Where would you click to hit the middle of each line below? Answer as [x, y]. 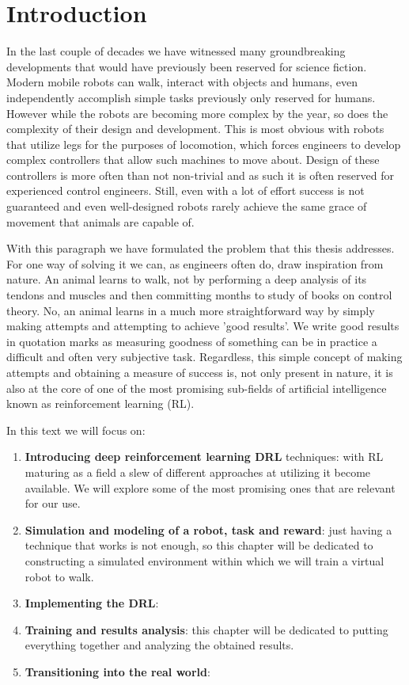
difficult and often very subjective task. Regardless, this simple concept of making [204, 357]
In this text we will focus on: [76, 430]
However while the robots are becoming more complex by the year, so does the [197, 113]
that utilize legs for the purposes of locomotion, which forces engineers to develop [204, 144]
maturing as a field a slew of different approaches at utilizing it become [198, 472]
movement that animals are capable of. [100, 221]
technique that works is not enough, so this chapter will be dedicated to [199, 545]
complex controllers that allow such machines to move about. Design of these [193, 160]
